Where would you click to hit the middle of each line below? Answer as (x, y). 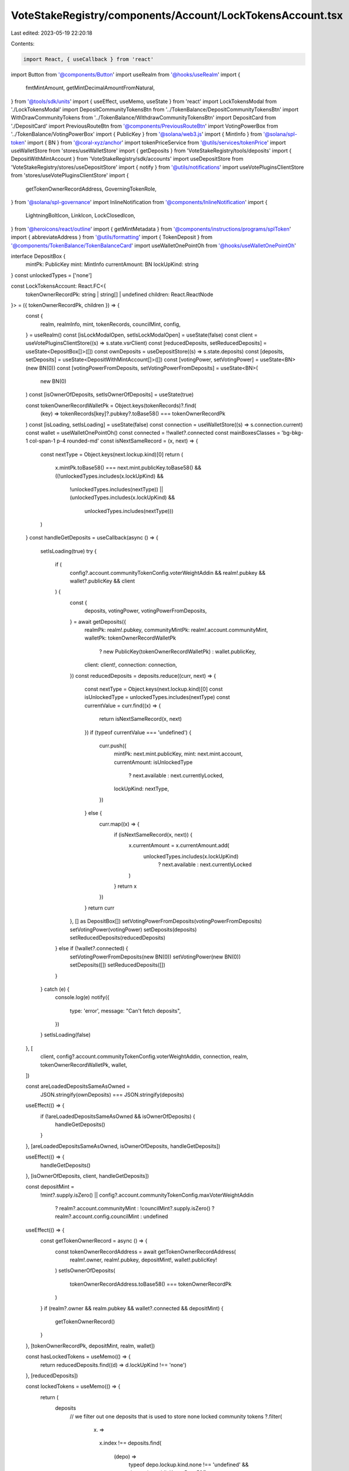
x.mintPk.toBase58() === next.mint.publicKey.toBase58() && (128, 468)
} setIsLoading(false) (66, 1035)
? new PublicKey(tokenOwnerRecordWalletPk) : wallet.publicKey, (177, 651)
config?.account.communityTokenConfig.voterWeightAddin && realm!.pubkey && (168, 573)
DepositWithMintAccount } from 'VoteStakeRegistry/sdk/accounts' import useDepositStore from (127, 159)
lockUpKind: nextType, (142, 789)
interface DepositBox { (38, 256)
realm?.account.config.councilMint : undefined (112, 1217)
